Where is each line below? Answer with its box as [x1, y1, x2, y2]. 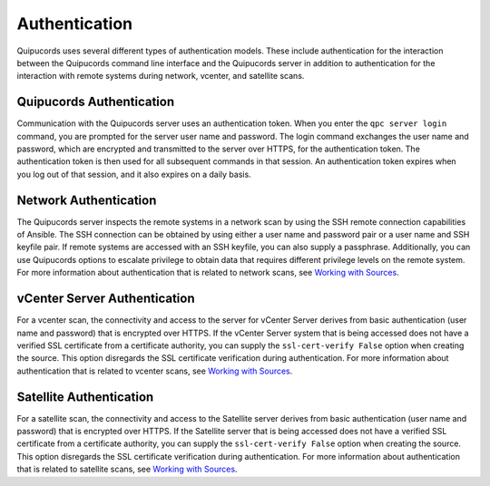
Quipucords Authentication [16, 94, 175, 110]
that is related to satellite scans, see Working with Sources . [16, 463, 238, 475]
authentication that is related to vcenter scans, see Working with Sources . [16, 365, 293, 376]
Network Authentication [16, 192, 157, 208]
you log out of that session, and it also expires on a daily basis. [16, 169, 251, 180]
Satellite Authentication [16, 389, 154, 404]
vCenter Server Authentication [16, 291, 195, 306]
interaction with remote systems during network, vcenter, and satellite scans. [16, 71, 305, 82]
